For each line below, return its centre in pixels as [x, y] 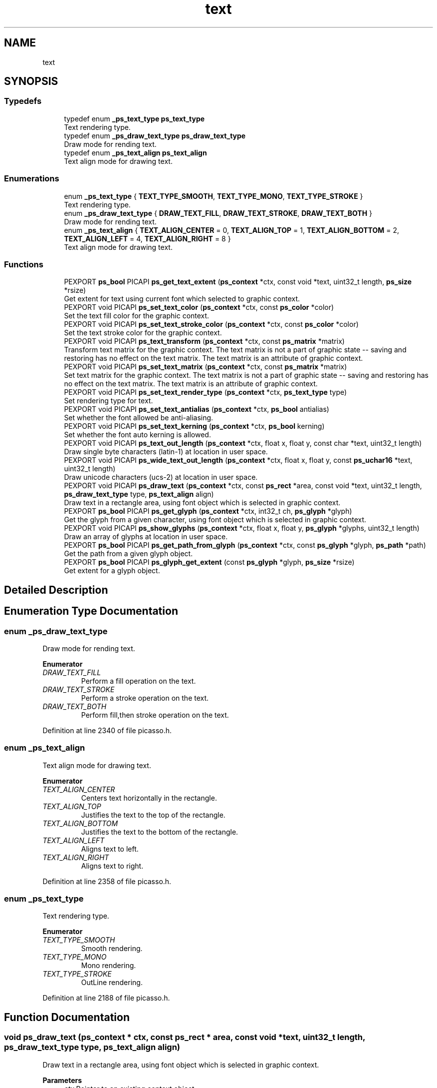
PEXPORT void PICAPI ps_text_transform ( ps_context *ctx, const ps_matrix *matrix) [204, 341]
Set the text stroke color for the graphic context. [143, 333]
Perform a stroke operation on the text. [145, 698]
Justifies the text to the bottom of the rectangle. [160, 832]
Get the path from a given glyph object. [128, 554]
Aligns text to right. [112, 866]
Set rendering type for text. [109, 401]
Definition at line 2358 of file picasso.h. [107, 881]
